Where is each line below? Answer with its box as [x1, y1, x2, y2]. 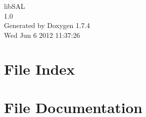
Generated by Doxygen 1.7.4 [4, 20, 90, 30]
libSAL [4, 1, 25, 11]
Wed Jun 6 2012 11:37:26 [4, 29, 80, 40]
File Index [4, 58, 75, 79]
